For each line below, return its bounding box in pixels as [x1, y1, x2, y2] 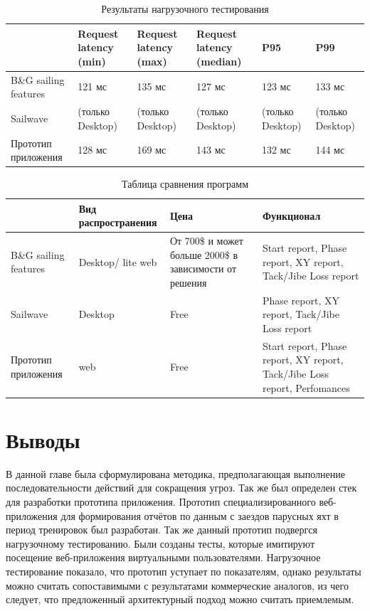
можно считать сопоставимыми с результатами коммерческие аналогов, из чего [6, 578, 349, 593]
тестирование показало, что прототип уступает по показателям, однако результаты [6, 564, 361, 579]
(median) [196, 53, 242, 68]
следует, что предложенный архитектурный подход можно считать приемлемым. [6, 592, 354, 607]
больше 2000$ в [169, 247, 238, 262]
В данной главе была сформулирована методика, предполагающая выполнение [6, 466, 345, 481]
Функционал [262, 208, 321, 223]
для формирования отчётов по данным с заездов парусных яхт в [60, 508, 339, 523]
